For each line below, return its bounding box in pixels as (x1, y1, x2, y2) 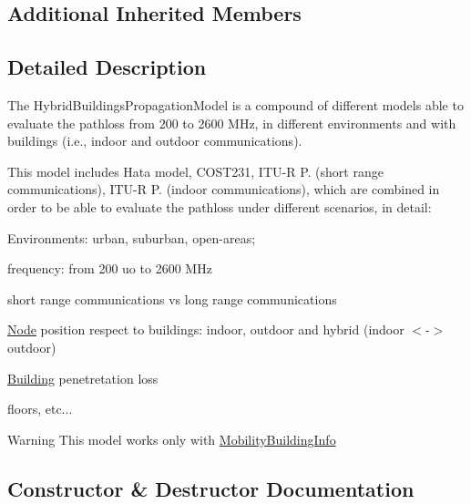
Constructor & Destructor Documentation (7, 474, 415, 502)
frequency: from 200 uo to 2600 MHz (7, 259, 212, 278)
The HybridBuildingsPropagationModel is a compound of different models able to (7, 95, 464, 114)
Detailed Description (7, 53, 207, 81)
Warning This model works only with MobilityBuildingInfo (7, 429, 336, 448)
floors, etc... (7, 399, 73, 418)
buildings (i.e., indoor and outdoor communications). (7, 131, 302, 150)
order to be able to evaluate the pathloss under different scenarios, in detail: (7, 197, 432, 216)
